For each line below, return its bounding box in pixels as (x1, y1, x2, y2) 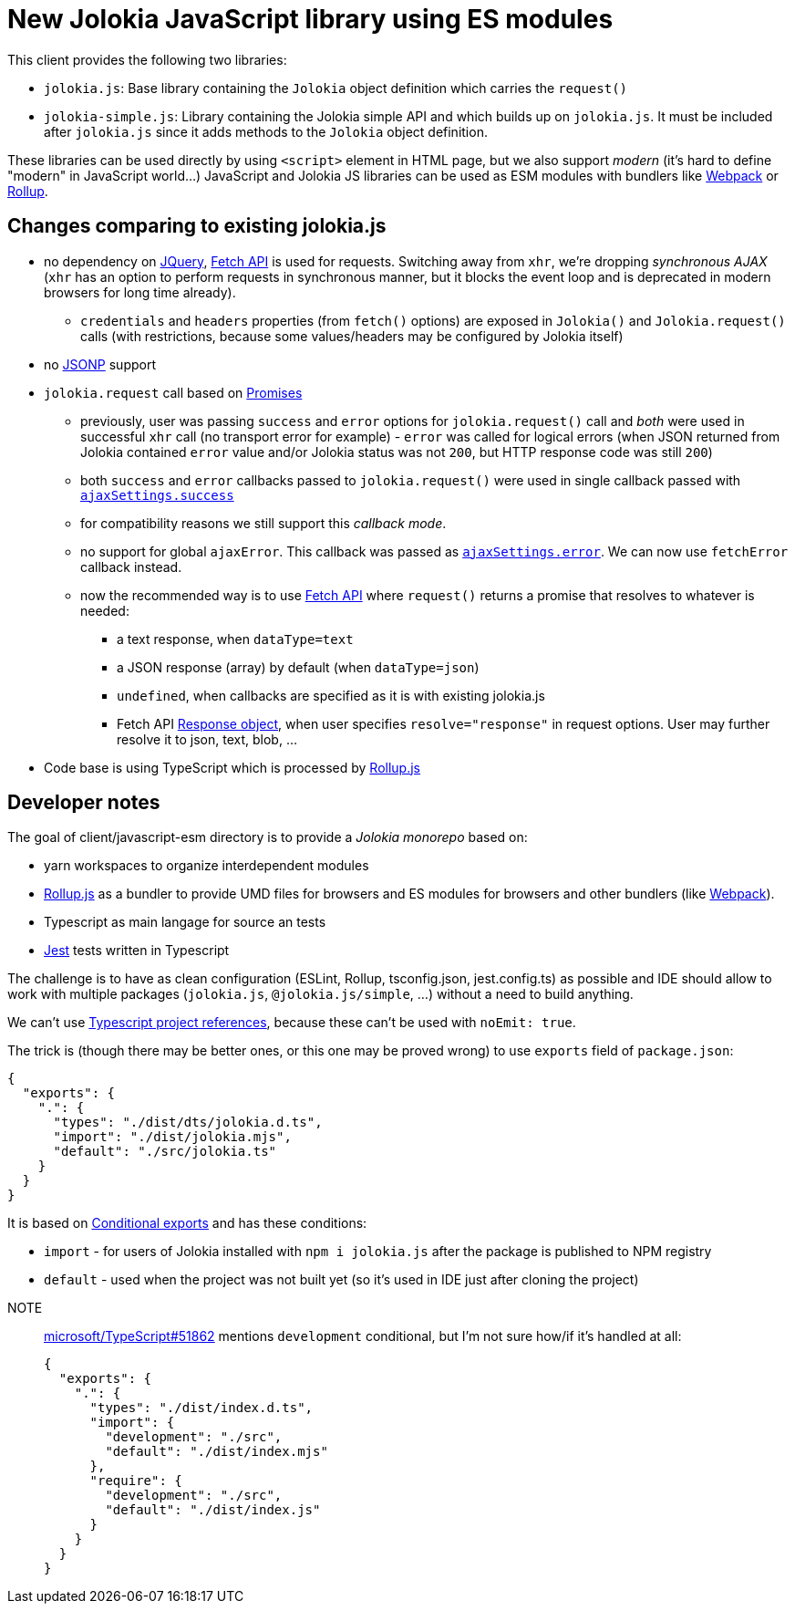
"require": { (89, 1473, 182, 1489)
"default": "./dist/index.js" (105, 1502, 321, 1518)
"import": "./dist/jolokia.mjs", (53, 1129, 292, 1145)
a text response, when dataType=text (117, 630, 354, 647)
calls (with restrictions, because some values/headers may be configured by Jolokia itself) (80, 327, 624, 344)
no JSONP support (44, 356, 156, 372)
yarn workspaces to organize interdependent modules (44, 857, 369, 874)
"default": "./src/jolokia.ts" (53, 1144, 277, 1159)
